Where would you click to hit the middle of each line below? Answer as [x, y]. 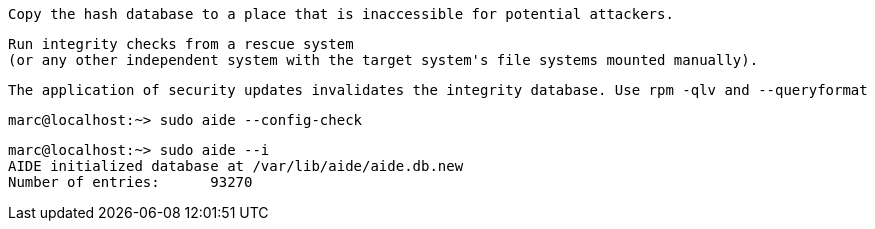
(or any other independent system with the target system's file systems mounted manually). [383, 60]
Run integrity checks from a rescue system [181, 44]
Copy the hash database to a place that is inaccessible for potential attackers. [341, 14]
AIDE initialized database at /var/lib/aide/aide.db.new [236, 166]
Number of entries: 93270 [130, 182]
